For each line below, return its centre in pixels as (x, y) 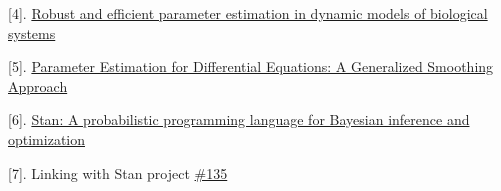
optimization (47, 138)
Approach (38, 85)
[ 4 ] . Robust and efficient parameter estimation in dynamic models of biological (248, 13)
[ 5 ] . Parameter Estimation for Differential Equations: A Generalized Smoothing (251, 66)
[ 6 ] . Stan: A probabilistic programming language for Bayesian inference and (239, 119)
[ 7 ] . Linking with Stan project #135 (118, 172)
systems (32, 32)
